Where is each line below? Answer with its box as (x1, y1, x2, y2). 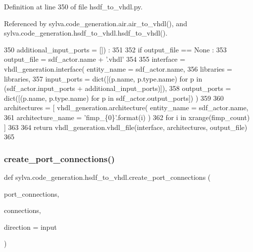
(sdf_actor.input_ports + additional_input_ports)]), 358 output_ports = (4, 83, 231, 93)
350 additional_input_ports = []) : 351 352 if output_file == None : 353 (4, 44, 227, 54)
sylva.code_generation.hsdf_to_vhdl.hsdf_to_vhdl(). (4, 28, 168, 38)
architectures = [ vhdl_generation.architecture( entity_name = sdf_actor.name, (4, 102, 249, 113)
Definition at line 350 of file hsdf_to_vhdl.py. (4, 1, 143, 11)
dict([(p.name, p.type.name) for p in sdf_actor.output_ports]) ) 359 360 (4, 92, 224, 103)
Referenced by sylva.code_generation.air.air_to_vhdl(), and (4, 18, 187, 28)
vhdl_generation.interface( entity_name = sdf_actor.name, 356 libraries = (4, 63, 232, 74)
